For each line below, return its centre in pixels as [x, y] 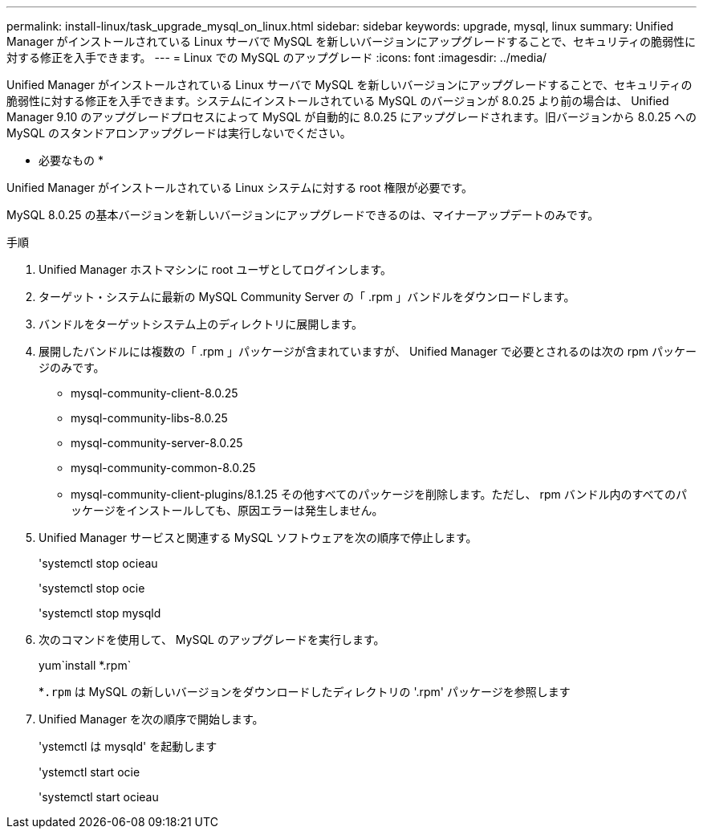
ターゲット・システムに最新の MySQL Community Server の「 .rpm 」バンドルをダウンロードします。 [307, 297]
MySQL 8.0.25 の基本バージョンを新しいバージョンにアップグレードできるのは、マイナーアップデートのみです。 [303, 215]
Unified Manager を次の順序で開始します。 [151, 719]
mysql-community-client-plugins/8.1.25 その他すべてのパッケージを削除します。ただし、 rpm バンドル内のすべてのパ [379, 494]
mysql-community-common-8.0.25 [163, 468]
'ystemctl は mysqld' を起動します [128, 746]
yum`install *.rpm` [85, 665]
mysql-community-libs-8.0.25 [149, 418]
